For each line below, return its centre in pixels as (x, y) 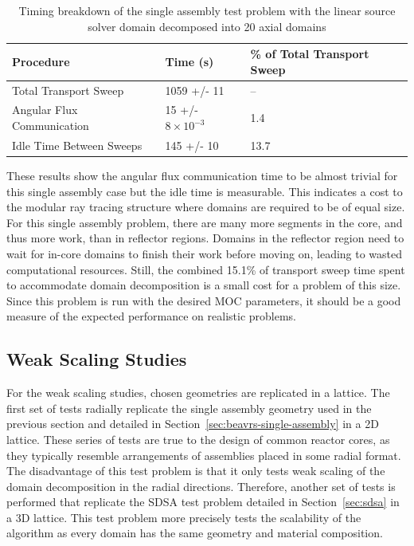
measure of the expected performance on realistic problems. (152, 316)
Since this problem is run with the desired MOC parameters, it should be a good (204, 300)
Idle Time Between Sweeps (77, 145)
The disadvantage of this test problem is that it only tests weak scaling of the (196, 471)
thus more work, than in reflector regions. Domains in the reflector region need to (205, 238)
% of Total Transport (310, 54)
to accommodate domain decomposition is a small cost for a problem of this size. (204, 285)
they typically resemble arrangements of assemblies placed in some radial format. (204, 455)
